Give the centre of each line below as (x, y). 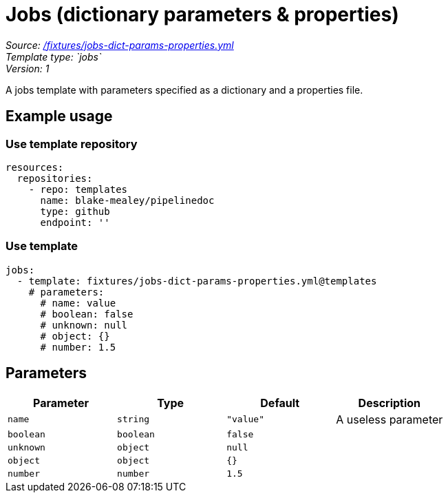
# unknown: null (84, 325)
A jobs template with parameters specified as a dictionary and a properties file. (184, 90)
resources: (35, 167)
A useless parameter (390, 419)
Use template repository (72, 144)
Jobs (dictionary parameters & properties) (202, 14)
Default (280, 403)
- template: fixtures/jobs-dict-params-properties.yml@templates (197, 281)
